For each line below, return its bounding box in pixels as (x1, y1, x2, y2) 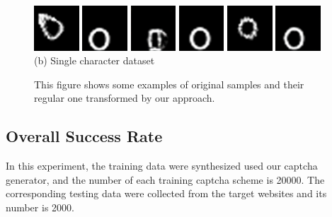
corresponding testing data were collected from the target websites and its (6, 186, 327, 201)
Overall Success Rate (6, 125, 163, 147)
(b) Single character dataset (34, 53, 155, 68)
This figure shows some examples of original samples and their (34, 76, 304, 91)
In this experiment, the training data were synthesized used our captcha (6, 158, 318, 173)
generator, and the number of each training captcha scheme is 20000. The (6, 172, 325, 187)
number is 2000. (6, 199, 74, 214)
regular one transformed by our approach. (34, 90, 215, 105)
